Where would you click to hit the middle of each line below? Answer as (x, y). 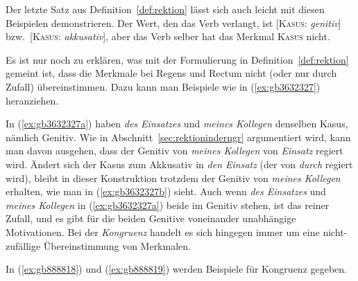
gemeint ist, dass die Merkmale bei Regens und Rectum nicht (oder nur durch (171, 73)
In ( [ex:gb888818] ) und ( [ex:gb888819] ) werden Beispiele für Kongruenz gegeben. (177, 269)
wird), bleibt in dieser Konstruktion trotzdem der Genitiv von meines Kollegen (173, 178)
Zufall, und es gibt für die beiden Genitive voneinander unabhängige (151, 218)
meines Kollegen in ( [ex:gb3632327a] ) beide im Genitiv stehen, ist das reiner (168, 205)
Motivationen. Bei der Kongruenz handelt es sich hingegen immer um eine (163, 232)
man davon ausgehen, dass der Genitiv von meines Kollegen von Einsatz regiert (174, 151)
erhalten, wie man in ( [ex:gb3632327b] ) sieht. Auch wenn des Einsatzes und (166, 191)
